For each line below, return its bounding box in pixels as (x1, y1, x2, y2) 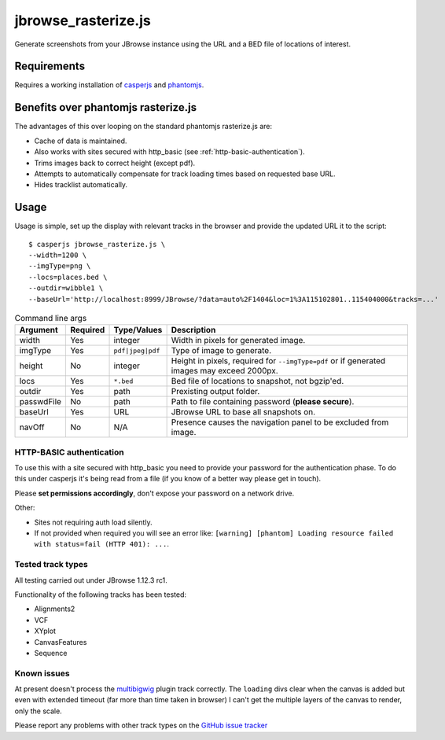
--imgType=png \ (28, 262, 91, 271)
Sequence (34, 648, 68, 657)
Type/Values (113, 325, 163, 336)
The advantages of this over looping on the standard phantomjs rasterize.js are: (14, 122, 273, 131)
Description (171, 325, 216, 336)
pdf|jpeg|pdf (113, 346, 160, 355)
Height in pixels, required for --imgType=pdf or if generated (171, 355, 386, 366)
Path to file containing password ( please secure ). (171, 396, 355, 407)
